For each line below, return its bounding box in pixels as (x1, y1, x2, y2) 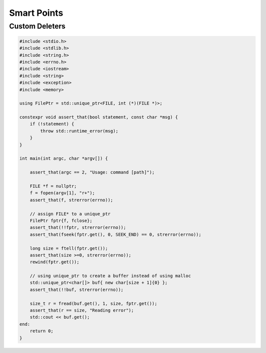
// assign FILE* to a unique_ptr (30, 211, 111, 216)
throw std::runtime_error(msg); (40, 128, 118, 134)
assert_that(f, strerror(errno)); (30, 197, 113, 203)
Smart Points (9, 7, 64, 18)
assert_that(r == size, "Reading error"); (30, 308, 134, 313)
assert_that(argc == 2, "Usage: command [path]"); (30, 170, 155, 175)
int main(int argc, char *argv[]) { (19, 156, 108, 161)
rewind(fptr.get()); (30, 259, 80, 265)
